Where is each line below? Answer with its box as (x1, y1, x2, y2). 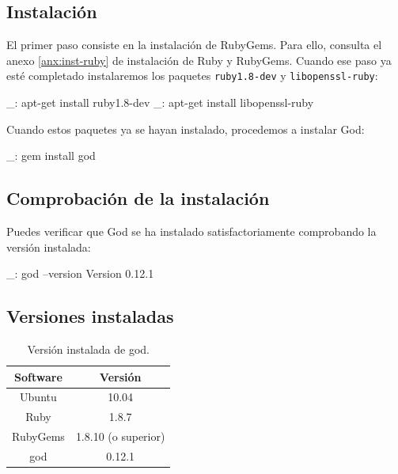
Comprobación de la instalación (6, 186, 270, 210)
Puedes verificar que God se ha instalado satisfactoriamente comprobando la (6, 223, 377, 240)
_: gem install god (6, 147, 96, 164)
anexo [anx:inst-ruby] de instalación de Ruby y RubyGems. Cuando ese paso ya (6, 51, 392, 68)
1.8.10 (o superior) (75, 428, 165, 445)
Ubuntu (20, 389, 57, 405)
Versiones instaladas (6, 304, 174, 328)
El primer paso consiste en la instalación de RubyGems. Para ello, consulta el (6, 36, 382, 53)
